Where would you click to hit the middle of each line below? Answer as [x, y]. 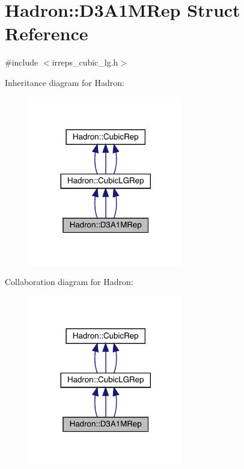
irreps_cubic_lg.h [85, 62]
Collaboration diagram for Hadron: [69, 282]
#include [22, 62]
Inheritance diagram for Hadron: [65, 82]
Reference [47, 33]
